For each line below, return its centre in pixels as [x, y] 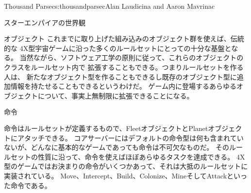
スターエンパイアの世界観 [45, 22]
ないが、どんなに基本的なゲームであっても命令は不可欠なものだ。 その [117, 147]
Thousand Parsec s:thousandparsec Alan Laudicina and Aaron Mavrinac [109, 6]
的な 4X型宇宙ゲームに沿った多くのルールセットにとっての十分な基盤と [118, 48]
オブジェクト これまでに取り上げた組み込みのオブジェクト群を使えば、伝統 [124, 39]
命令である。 [31, 185]
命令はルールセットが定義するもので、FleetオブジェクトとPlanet [106, 128]
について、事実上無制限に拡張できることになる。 [116, 95]
